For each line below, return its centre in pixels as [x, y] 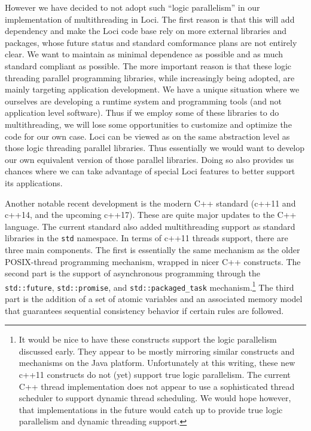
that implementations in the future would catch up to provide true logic [151, 409]
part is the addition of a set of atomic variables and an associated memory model [154, 299]
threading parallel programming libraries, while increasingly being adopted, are [150, 77]
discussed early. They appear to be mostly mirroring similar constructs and [157, 351]
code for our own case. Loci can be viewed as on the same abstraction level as [147, 136]
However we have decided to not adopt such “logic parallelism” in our [132, 7]
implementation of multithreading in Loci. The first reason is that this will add [150, 19]
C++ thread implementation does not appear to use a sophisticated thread [157, 386]
